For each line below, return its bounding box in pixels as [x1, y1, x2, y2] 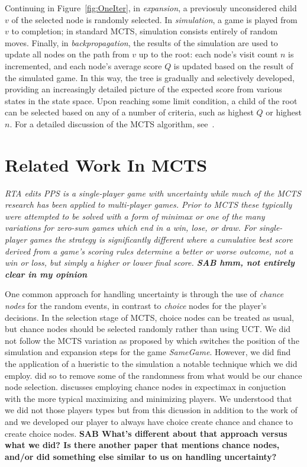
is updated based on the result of [173, 59, 293, 72]
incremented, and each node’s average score [5, 59, 162, 72]
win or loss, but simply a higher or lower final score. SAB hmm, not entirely [5, 256, 295, 269]
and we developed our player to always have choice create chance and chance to [5, 415, 293, 427]
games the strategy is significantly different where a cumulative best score [30, 233, 293, 246]
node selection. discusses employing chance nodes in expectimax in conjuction [5, 381, 286, 393]
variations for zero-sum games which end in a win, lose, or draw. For [5, 221, 256, 234]
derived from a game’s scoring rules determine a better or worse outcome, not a [5, 244, 293, 257]
